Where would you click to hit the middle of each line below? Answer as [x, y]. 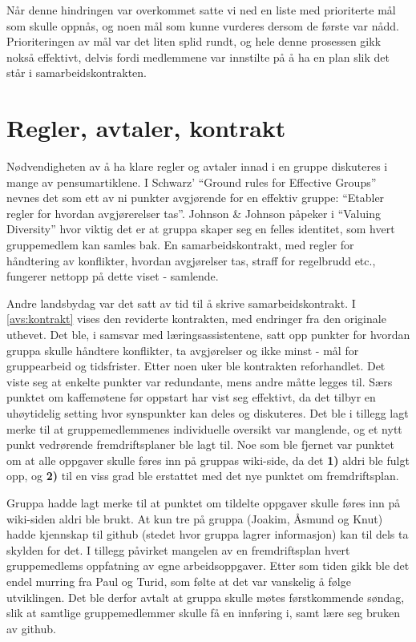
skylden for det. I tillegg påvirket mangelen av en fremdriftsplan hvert [178, 549]
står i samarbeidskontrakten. [77, 73]
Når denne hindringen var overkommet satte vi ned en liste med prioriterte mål [201, 10]
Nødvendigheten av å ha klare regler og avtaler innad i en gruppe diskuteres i [197, 166]
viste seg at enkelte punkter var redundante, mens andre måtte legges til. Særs [200, 381]
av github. [31, 628]
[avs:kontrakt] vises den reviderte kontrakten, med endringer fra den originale [196, 319]
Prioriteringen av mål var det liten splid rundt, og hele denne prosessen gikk [194, 41]
